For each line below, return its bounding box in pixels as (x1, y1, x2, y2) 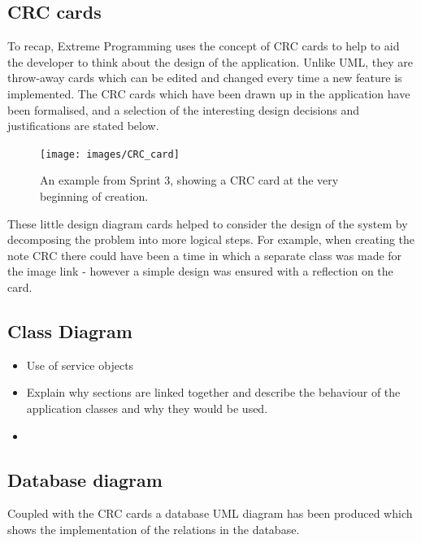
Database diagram (7, 467, 163, 492)
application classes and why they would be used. (26, 399, 268, 416)
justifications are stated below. (7, 117, 159, 134)
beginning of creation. (40, 188, 149, 205)
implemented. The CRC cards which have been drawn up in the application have (7, 85, 410, 102)
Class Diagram (7, 318, 132, 343)
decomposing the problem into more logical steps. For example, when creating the (7, 231, 415, 248)
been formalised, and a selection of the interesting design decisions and (7, 101, 359, 118)
